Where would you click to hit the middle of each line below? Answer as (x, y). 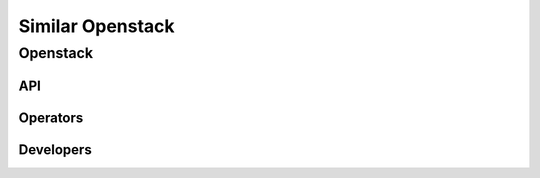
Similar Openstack (96, 26)
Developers (55, 149)
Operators (51, 117)
